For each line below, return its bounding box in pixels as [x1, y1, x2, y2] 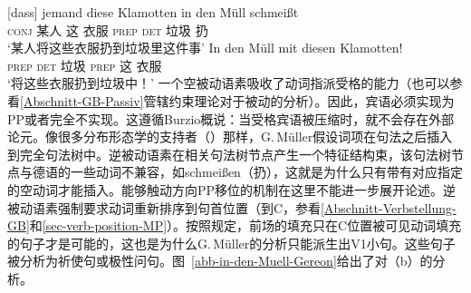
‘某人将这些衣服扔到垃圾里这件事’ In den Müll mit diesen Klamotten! [7, 38, 403, 57]
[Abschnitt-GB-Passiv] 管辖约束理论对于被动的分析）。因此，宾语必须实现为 [20, 91, 455, 110]
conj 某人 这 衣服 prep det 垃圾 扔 [7, 20, 208, 39]
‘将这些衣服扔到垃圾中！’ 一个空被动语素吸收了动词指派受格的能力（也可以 [7, 73, 450, 93]
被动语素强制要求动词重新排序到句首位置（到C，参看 [7, 198, 322, 217]
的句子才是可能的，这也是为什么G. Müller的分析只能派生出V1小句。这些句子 [7, 233, 456, 252]
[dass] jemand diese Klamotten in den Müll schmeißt [7, 3, 299, 21]
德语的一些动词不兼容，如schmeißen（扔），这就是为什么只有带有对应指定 [32, 162, 463, 181]
